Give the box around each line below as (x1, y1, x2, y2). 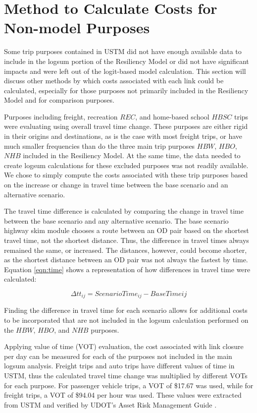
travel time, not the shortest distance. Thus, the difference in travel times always (4, 235, 249, 245)
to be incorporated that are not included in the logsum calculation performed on (4, 315, 249, 325)
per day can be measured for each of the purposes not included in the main (4, 351, 232, 361)
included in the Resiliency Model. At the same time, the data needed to (23, 150, 241, 161)
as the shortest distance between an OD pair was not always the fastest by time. (4, 254, 248, 265)
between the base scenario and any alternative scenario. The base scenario (4, 215, 229, 226)
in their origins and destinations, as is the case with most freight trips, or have (4, 131, 243, 141)
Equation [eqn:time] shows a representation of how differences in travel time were (4, 264, 251, 274)
